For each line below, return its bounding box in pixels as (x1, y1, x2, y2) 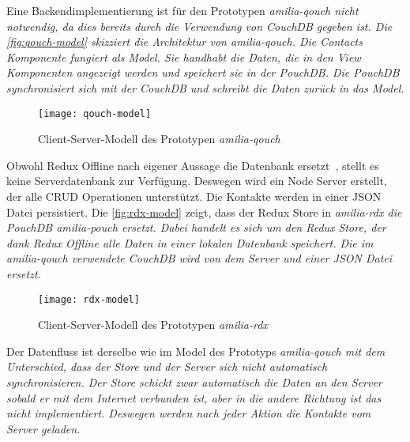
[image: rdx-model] (38, 293, 140, 305)
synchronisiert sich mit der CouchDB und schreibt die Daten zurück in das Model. (6, 79, 404, 96)
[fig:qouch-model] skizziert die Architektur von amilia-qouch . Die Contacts (6, 33, 363, 50)
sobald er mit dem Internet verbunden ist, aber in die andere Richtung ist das (6, 389, 382, 406)
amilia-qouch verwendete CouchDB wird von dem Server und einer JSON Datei (6, 250, 393, 266)
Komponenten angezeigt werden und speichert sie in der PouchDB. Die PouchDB (6, 64, 400, 81)
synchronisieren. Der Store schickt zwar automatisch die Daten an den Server (6, 374, 382, 390)
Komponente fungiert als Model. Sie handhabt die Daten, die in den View (6, 48, 361, 65)
